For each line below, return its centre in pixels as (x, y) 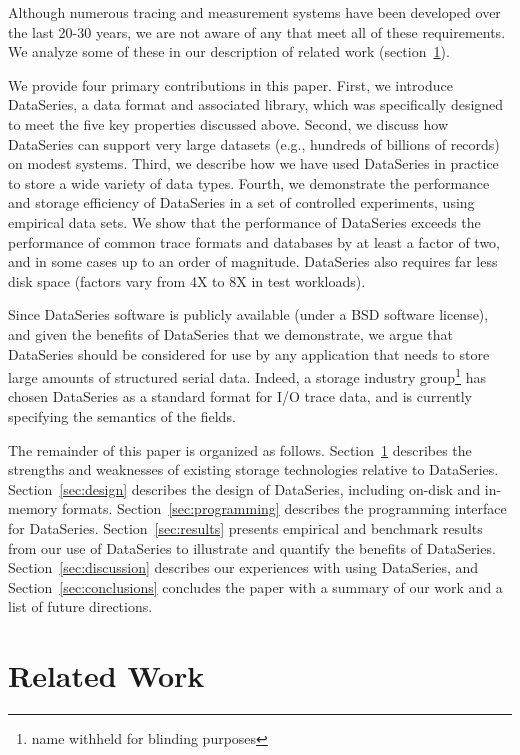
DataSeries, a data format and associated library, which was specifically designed (256, 104)
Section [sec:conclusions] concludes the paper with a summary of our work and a (255, 586)
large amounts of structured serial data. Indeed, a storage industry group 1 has (247, 375)
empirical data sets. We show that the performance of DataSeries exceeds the (244, 221)
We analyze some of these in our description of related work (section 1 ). (229, 51)
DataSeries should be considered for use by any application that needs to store (249, 353)
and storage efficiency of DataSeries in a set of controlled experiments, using (241, 202)
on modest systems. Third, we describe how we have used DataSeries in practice (253, 163)
